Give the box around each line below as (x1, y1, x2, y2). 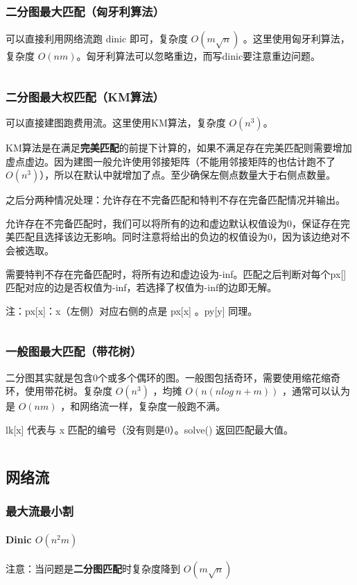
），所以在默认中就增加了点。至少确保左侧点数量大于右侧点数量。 (40, 167, 336, 182)
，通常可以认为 (281, 384, 350, 398)
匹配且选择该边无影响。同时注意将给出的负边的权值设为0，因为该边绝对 (15, 229, 340, 244)
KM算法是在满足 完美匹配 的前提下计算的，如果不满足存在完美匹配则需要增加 (6, 140, 352, 155)
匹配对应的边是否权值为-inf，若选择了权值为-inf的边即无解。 (6, 280, 277, 295)
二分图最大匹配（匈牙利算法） (6, 2, 165, 19)
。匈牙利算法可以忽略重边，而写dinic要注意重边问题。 (76, 49, 321, 63)
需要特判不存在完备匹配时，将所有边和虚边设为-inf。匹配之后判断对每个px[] (6, 266, 347, 281)
